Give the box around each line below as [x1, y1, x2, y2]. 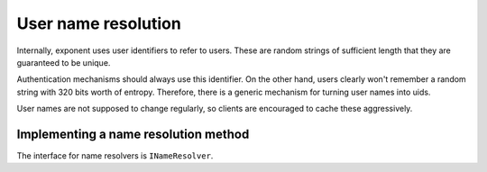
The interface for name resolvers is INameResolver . [16, 150, 214, 161]
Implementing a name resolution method [16, 126, 250, 141]
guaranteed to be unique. [16, 57, 111, 68]
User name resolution [16, 14, 182, 33]
